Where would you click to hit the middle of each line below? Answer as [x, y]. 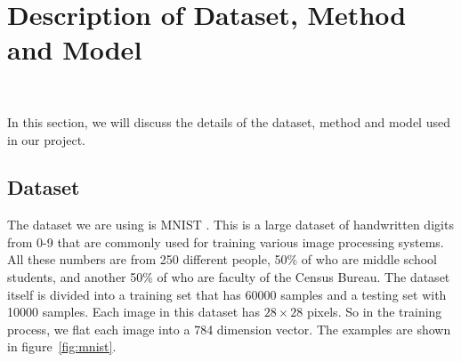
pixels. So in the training [374, 312]
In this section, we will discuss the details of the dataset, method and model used [229, 121]
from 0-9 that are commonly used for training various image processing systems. [226, 241]
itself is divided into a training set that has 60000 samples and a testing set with [227, 294]
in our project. [46, 139]
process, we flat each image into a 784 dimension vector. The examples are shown [229, 329]
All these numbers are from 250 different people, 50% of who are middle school [222, 259]
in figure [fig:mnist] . [62, 346]
